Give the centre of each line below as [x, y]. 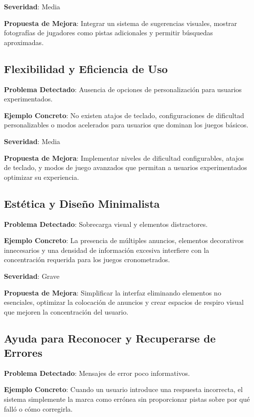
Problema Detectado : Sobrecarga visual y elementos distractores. [106, 224]
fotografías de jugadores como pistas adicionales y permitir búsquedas [108, 33]
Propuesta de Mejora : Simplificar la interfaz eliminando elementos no [113, 292]
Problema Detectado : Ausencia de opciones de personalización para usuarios [123, 89]
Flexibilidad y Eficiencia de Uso [86, 68]
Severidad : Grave [32, 276]
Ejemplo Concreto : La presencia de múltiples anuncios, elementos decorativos [124, 240]
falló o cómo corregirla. [38, 408]
